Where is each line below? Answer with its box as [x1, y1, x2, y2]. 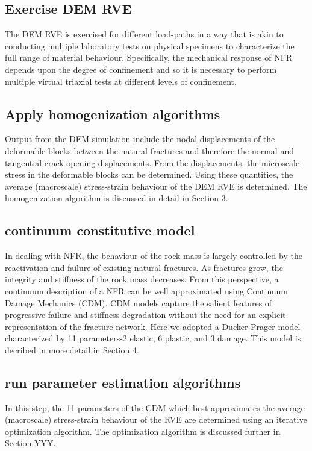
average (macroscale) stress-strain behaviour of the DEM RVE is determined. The [5, 179, 307, 192]
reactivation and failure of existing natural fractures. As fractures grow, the [5, 261, 283, 273]
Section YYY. [5, 437, 56, 449]
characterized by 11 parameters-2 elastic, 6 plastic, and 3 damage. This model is [5, 332, 301, 344]
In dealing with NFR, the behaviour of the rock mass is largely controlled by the [5, 249, 302, 262]
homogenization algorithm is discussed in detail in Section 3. [5, 191, 228, 204]
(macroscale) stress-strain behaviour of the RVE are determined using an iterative [5, 413, 307, 426]
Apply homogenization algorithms [5, 104, 220, 123]
